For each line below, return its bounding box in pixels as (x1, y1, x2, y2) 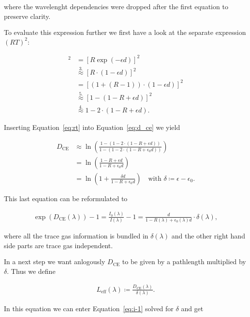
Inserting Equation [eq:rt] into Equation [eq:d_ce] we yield (4, 122, 180, 132)
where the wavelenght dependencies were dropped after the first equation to (4, 1, 228, 11)
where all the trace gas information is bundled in (4, 231, 148, 241)
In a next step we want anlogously (4, 256, 105, 267)
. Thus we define (7, 266, 56, 276)
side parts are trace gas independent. (4, 240, 113, 250)
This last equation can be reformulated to (4, 193, 128, 203)
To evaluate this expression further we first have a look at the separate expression (4, 27, 246, 37)
